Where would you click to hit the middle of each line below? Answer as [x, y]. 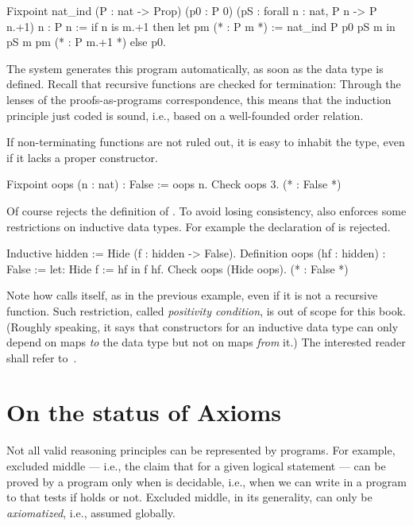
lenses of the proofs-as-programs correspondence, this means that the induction [199, 99]
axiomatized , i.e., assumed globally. [91, 512]
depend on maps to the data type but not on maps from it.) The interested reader [206, 342]
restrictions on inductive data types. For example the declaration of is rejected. [199, 226]
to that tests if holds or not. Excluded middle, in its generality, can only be [189, 497]
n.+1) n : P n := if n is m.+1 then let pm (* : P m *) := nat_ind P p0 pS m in [201, 26]
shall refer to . [42, 357]
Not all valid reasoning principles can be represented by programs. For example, [201, 450]
